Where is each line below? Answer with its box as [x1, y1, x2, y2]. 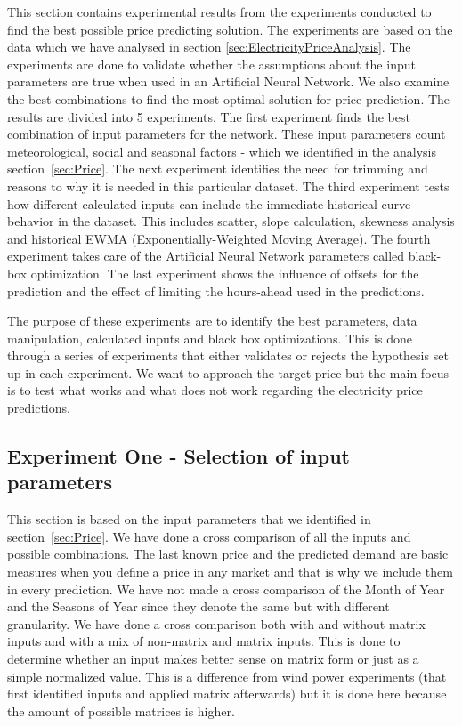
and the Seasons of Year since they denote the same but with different [7, 597, 390, 616]
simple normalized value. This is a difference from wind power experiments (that [7, 666, 447, 685]
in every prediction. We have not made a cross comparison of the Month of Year [7, 579, 445, 598]
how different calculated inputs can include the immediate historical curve [7, 194, 411, 213]
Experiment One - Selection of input [7, 442, 350, 470]
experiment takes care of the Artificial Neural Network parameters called [7, 246, 405, 265]
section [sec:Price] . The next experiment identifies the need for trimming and [7, 159, 428, 178]
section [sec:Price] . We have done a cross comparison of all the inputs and [7, 527, 411, 545]
